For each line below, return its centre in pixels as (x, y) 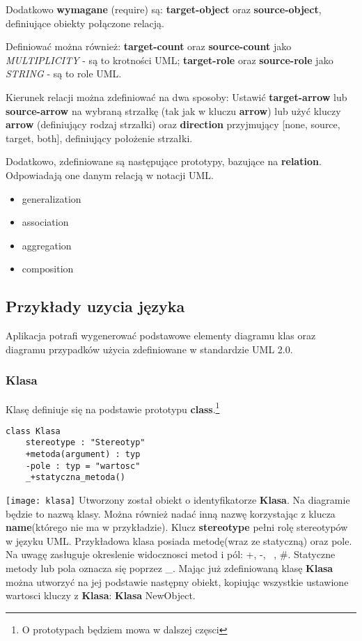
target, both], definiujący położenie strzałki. (99, 138)
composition (48, 269)
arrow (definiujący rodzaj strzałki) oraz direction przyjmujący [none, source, (173, 124)
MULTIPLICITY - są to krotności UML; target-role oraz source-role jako (170, 60)
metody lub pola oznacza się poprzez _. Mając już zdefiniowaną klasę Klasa (170, 568)
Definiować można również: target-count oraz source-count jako (149, 46)
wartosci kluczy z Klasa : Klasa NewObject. (101, 595)
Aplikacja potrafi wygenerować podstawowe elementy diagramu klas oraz (161, 335)
